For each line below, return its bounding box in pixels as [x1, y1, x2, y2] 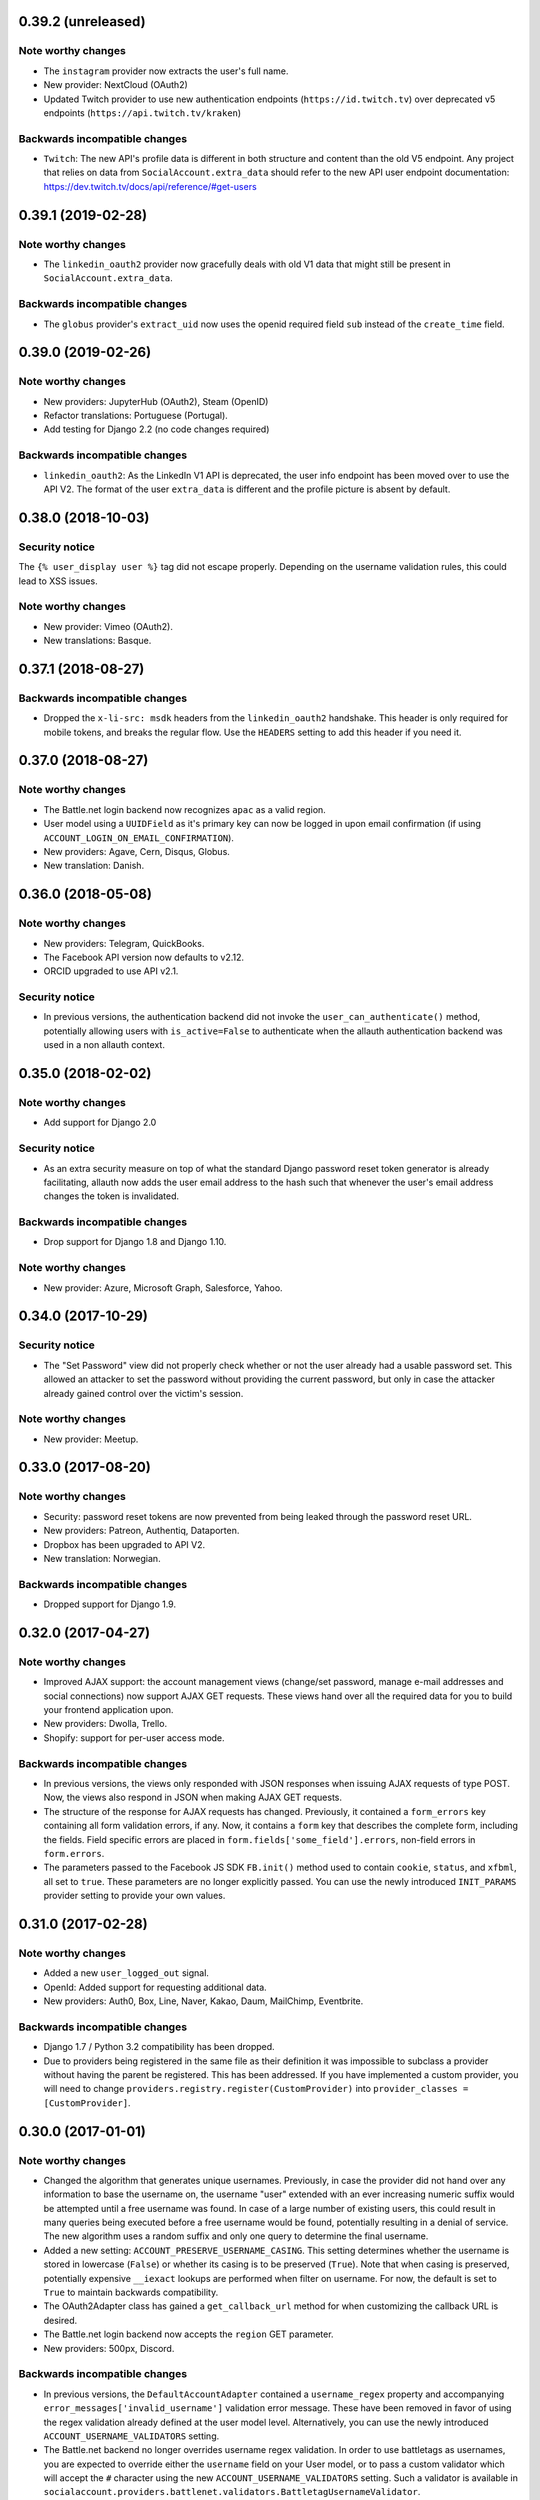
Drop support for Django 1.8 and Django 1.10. [43, 1236, 227, 1248]
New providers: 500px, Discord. [43, 2342, 175, 2354]
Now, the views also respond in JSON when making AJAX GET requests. [43, 1791, 342, 1804]
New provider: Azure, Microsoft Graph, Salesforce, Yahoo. [43, 1281, 284, 1294]
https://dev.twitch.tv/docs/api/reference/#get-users [43, 180, 257, 192]
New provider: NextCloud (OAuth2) [43, 79, 189, 91]
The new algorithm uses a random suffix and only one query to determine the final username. [43, 2230, 429, 2242]
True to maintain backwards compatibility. [43, 2286, 219, 2299]
